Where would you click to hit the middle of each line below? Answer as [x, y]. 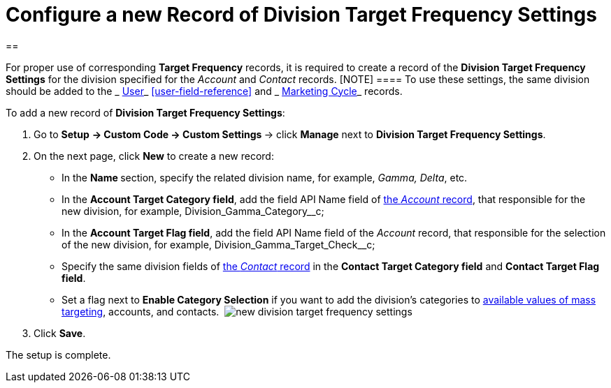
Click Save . [60, 333]
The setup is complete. [58, 355]
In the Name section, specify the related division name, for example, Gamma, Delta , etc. [265, 177]
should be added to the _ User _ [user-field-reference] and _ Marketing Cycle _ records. [204, 91]
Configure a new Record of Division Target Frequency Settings [301, 15]
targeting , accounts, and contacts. [141, 311]
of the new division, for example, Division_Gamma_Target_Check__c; [218, 244]
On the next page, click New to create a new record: [154, 156]
